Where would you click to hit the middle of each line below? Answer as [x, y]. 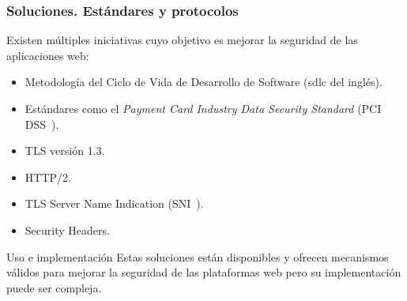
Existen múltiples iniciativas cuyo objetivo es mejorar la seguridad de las [182, 40]
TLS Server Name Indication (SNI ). [114, 203]
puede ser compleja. [54, 287]
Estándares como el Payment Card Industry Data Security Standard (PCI [203, 108]
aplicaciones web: [48, 55]
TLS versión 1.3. [65, 150]
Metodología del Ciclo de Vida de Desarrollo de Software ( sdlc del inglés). [203, 82]
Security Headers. [67, 230]
